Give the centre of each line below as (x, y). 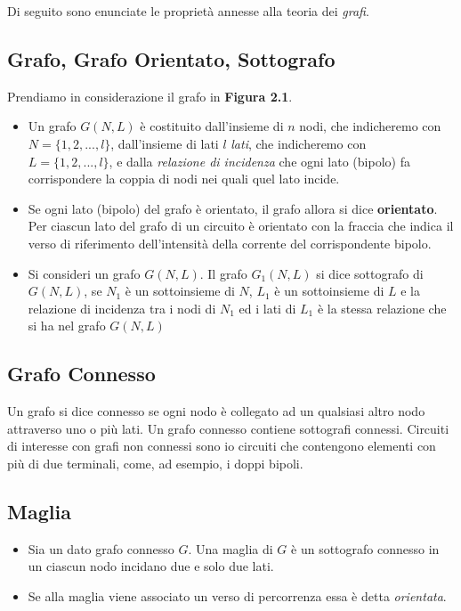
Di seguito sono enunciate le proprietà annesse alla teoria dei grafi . (188, 11)
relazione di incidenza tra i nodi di (122, 308)
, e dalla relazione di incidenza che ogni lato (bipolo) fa (259, 161)
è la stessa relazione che (382, 308)
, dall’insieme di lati (165, 143)
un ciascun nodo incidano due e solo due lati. (151, 566)
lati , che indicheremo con (299, 143)
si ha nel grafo (67, 326)
